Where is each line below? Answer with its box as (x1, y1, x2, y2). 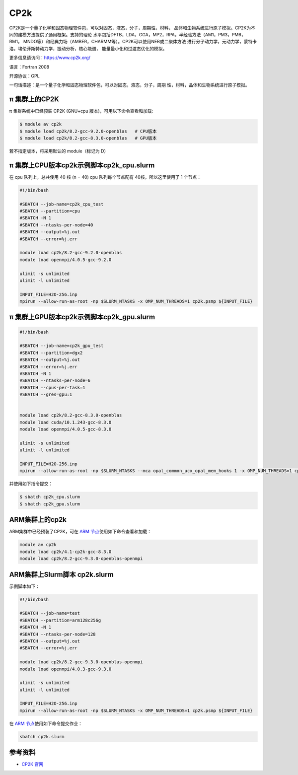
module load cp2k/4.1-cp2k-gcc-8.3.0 (19, 549, 112, 555)
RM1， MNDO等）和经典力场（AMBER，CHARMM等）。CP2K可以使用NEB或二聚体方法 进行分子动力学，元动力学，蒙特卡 (9, 39, 257, 45)
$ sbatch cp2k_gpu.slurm (19, 501, 80, 506)
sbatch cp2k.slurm (19, 734, 65, 739)
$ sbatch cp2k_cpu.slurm (19, 494, 80, 500)
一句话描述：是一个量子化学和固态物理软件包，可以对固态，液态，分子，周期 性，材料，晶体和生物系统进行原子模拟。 (9, 82, 250, 88)
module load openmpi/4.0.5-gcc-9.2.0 (19, 257, 112, 263)
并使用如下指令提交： (9, 481, 53, 487)
